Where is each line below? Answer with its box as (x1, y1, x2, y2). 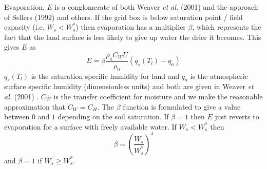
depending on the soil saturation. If (58, 111, 169, 122)
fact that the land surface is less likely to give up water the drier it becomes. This (4, 31, 261, 42)
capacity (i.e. (4, 22, 45, 32)
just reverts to (215, 111, 259, 122)
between (4, 111, 30, 122)
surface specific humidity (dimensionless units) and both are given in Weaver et (4, 81, 254, 92)
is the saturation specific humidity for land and (31, 70, 180, 81)
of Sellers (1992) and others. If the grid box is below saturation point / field (4, 11, 243, 22)
